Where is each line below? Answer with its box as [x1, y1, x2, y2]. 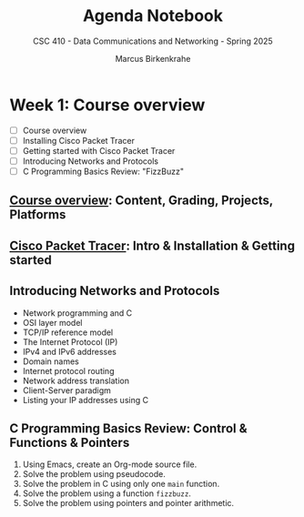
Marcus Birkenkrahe [115, 53, 191, 64]
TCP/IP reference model [22, 327, 114, 338]
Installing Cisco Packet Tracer [22, 135, 135, 146]
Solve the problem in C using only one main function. [22, 479, 220, 490]
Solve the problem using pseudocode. [22, 469, 166, 480]
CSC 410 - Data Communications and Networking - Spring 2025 [33, 35, 273, 46]
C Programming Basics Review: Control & [9, 421, 248, 436]
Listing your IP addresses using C [22, 394, 148, 405]
